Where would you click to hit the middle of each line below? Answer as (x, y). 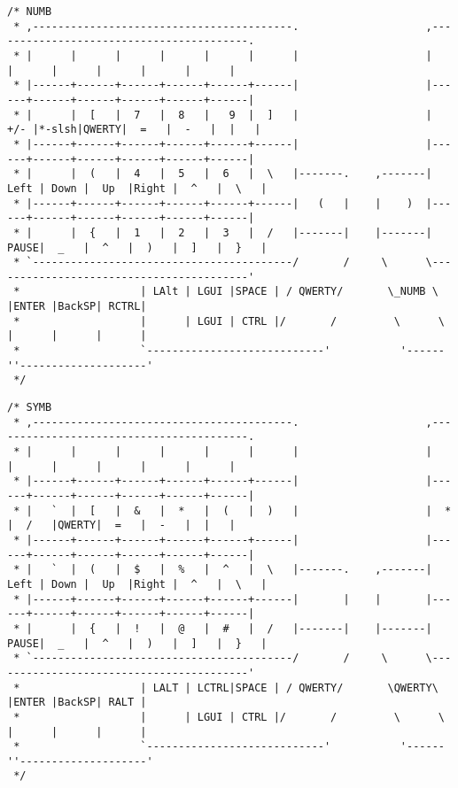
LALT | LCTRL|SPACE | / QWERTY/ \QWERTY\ (295, 688)
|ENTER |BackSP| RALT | (77, 703)
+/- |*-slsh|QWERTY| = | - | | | (134, 130)
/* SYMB (30, 408)
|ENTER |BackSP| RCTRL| (77, 307)
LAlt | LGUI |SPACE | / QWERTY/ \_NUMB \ (295, 292)
